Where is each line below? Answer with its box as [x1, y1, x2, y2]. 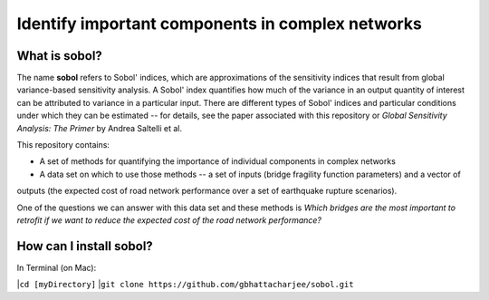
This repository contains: [16, 140, 110, 150]
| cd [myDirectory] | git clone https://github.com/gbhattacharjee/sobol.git [16, 279, 354, 290]
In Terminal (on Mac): [16, 262, 97, 273]
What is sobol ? [16, 48, 103, 63]
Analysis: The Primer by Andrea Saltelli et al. [16, 122, 183, 133]
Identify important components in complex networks [16, 14, 423, 34]
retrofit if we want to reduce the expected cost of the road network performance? [16, 214, 321, 226]
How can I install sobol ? [16, 238, 153, 254]
